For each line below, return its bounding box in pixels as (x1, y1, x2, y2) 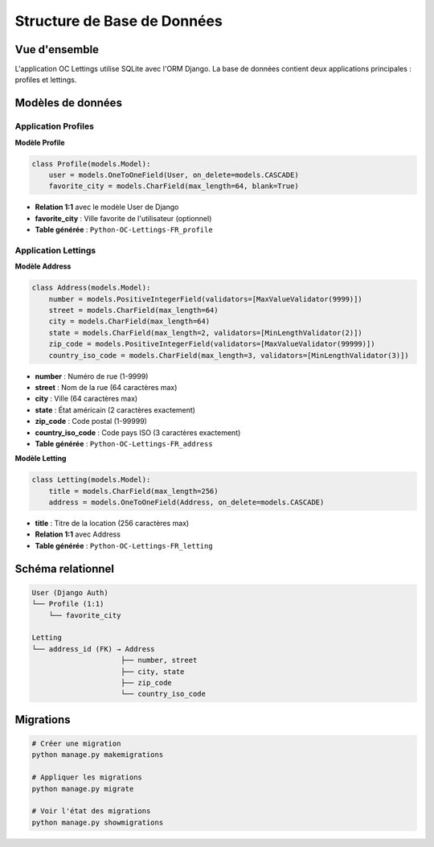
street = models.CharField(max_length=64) (48, 306, 219, 315)
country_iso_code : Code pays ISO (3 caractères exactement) (35, 427, 241, 438)
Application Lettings (14, 245, 96, 256)
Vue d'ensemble (14, 43, 100, 56)
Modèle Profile (14, 138, 65, 147)
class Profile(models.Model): (31, 159, 151, 168)
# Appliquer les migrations (31, 773, 142, 782)
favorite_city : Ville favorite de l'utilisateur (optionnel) (35, 213, 212, 223)
